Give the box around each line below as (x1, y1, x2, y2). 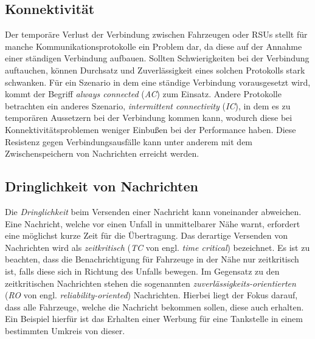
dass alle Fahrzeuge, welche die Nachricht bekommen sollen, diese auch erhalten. (5, 300, 304, 313)
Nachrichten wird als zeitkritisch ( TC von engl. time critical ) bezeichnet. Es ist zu (5, 241, 310, 253)
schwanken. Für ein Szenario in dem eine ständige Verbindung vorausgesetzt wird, (5, 75, 311, 88)
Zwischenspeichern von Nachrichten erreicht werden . (5, 147, 199, 160)
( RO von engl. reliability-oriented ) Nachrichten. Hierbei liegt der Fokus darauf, (5, 289, 298, 301)
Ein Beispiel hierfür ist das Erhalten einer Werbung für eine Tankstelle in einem (5, 312, 303, 325)
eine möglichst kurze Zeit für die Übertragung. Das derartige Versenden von (5, 229, 288, 242)
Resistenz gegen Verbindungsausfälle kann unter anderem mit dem (5, 135, 253, 148)
